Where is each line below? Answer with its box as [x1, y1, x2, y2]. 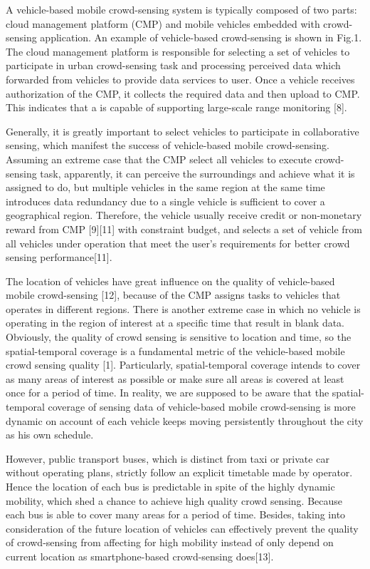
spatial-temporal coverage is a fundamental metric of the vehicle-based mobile [6, 343, 345, 358]
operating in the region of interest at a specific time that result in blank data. [6, 315, 345, 330]
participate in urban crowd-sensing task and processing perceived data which [6, 58, 341, 73]
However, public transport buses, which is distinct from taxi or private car [6, 451, 329, 466]
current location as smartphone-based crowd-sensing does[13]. [6, 548, 274, 563]
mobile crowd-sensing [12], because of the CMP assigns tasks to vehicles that [6, 287, 341, 302]
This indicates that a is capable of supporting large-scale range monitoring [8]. [6, 100, 347, 115]
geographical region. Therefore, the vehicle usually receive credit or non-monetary [6, 207, 362, 222]
